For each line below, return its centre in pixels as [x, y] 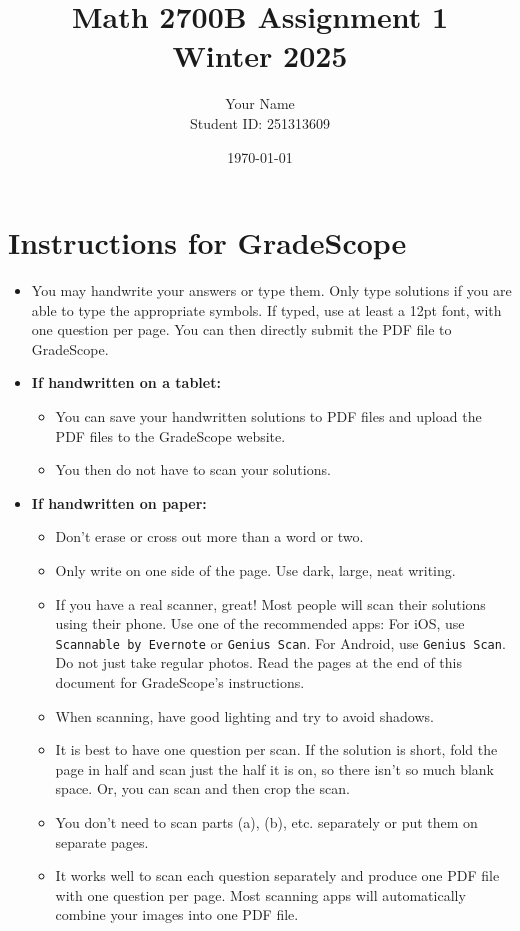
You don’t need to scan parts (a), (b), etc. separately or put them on [266, 821]
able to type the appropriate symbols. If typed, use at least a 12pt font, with [266, 309]
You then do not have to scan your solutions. [193, 469]
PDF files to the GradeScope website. [170, 435]
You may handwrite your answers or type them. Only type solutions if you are [271, 290]
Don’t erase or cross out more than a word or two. [209, 536]
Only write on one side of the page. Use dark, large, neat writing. [255, 569]
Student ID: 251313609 [260, 122]
